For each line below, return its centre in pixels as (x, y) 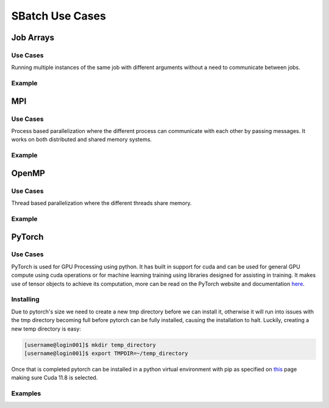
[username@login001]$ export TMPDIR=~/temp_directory (106, 353)
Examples (26, 393)
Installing (25, 299)
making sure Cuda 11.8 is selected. (55, 378)
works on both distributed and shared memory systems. (82, 140)
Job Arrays (33, 38)
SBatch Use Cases (59, 16)
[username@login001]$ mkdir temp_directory (90, 345)
